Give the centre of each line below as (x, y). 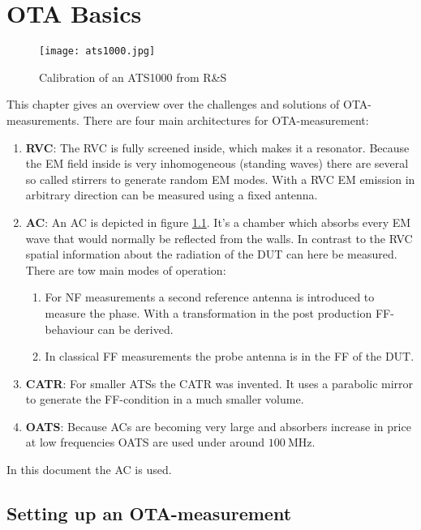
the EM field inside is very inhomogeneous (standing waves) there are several (217, 163)
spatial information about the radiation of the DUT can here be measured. (211, 254)
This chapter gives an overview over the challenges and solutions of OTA (187, 104)
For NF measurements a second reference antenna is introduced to (210, 297)
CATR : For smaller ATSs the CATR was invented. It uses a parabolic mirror (219, 383)
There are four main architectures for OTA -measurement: (226, 120)
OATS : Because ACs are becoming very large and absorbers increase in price (218, 426)
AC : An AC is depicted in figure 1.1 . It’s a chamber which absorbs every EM (218, 222)
